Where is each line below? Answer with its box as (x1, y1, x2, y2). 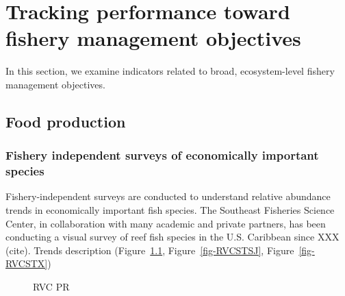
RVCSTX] (5, 256, 48, 271)
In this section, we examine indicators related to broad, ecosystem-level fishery (5, 64, 335, 78)
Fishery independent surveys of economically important (5, 147, 319, 164)
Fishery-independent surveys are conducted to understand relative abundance (5, 189, 331, 203)
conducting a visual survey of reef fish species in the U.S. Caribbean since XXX (5, 230, 340, 244)
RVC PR (33, 279, 70, 293)
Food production (5, 110, 126, 132)
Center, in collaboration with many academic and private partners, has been (5, 216, 326, 230)
